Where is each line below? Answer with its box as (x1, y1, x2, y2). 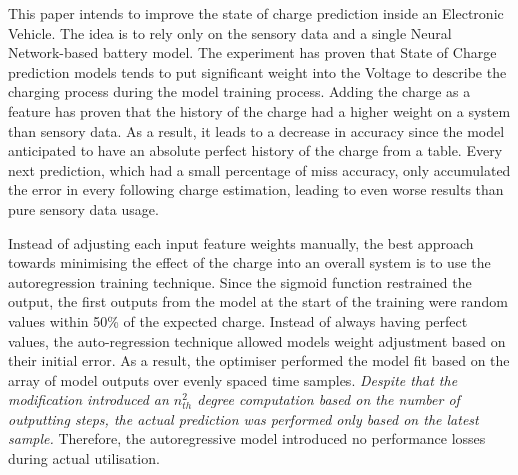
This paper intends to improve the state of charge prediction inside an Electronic (8, 3, 504, 23)
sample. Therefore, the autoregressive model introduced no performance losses (8, 428, 486, 449)
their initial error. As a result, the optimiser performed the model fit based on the (8, 350, 510, 371)
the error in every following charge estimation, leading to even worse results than (8, 179, 504, 200)
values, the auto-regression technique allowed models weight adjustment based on (8, 330, 506, 351)
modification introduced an (8, 389, 169, 410)
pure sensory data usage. (8, 198, 159, 219)
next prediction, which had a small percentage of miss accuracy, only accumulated (8, 159, 511, 180)
